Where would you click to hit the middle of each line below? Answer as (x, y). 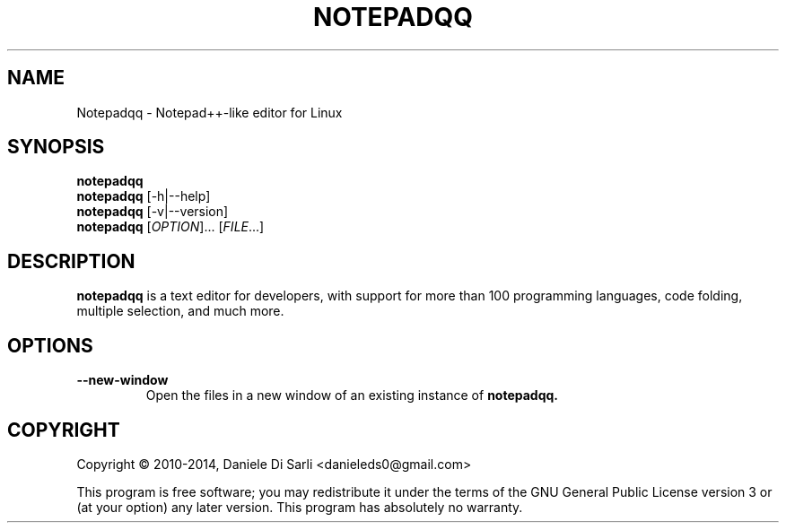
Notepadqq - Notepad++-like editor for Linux (210, 112)
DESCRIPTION (71, 261)
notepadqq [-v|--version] (153, 212)
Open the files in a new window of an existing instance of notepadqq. (352, 395)
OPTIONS (50, 345)
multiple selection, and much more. (180, 311)
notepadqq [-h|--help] (144, 196)
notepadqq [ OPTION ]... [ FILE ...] (170, 227)
